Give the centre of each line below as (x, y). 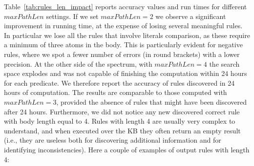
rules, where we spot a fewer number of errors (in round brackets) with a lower (122, 54)
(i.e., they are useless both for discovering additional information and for (113, 140)
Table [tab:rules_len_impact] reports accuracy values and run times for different (126, 6)
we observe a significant (191, 16)
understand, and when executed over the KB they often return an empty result (122, 130)
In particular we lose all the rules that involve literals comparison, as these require (127, 35)
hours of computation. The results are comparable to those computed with (116, 92)
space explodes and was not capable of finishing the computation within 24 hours (126, 73)
